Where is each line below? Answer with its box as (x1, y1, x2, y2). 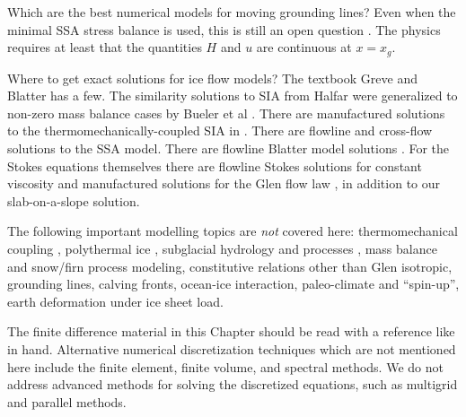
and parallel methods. (7, 392, 127, 411)
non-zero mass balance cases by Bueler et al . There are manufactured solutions (7, 103, 445, 122)
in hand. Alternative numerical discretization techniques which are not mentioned (7, 339, 456, 358)
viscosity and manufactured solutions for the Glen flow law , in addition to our (7, 174, 441, 193)
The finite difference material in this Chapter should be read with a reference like (7, 322, 455, 341)
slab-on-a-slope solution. (7, 191, 140, 210)
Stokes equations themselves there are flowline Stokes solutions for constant (7, 156, 422, 175)
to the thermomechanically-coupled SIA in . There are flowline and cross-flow (7, 121, 433, 140)
